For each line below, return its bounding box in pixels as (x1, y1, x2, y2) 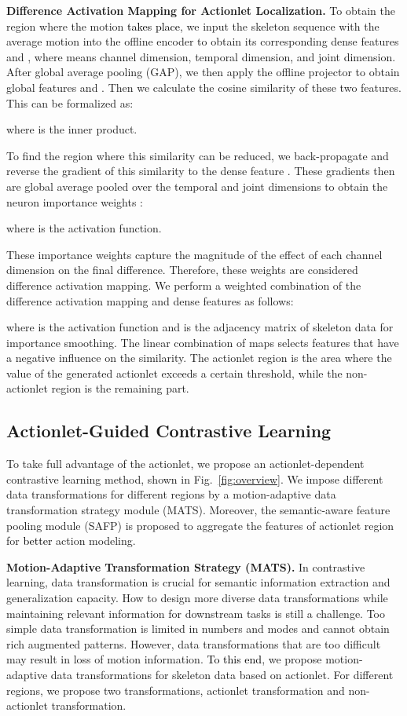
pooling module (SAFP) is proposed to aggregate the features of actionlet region (6, 517, 394, 533)
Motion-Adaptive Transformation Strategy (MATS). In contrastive (6, 558, 365, 575)
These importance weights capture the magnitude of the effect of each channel (6, 246, 383, 262)
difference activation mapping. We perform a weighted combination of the (6, 276, 361, 293)
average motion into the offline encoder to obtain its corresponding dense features (6, 33, 399, 49)
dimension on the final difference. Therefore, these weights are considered (6, 261, 358, 278)
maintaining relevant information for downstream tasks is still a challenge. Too (6, 605, 385, 621)
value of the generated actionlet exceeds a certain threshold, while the (6, 364, 343, 381)
